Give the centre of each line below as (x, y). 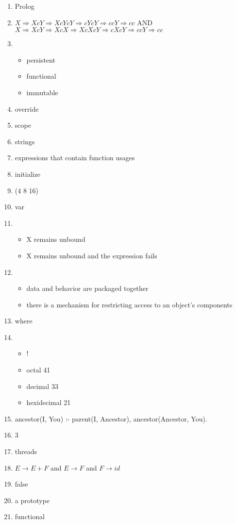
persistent (41, 59)
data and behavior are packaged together (87, 288)
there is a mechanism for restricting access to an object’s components (129, 304)
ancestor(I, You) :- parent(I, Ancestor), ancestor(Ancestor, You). (111, 418)
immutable (42, 92)
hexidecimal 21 (49, 402)
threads (26, 451)
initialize (27, 174)
